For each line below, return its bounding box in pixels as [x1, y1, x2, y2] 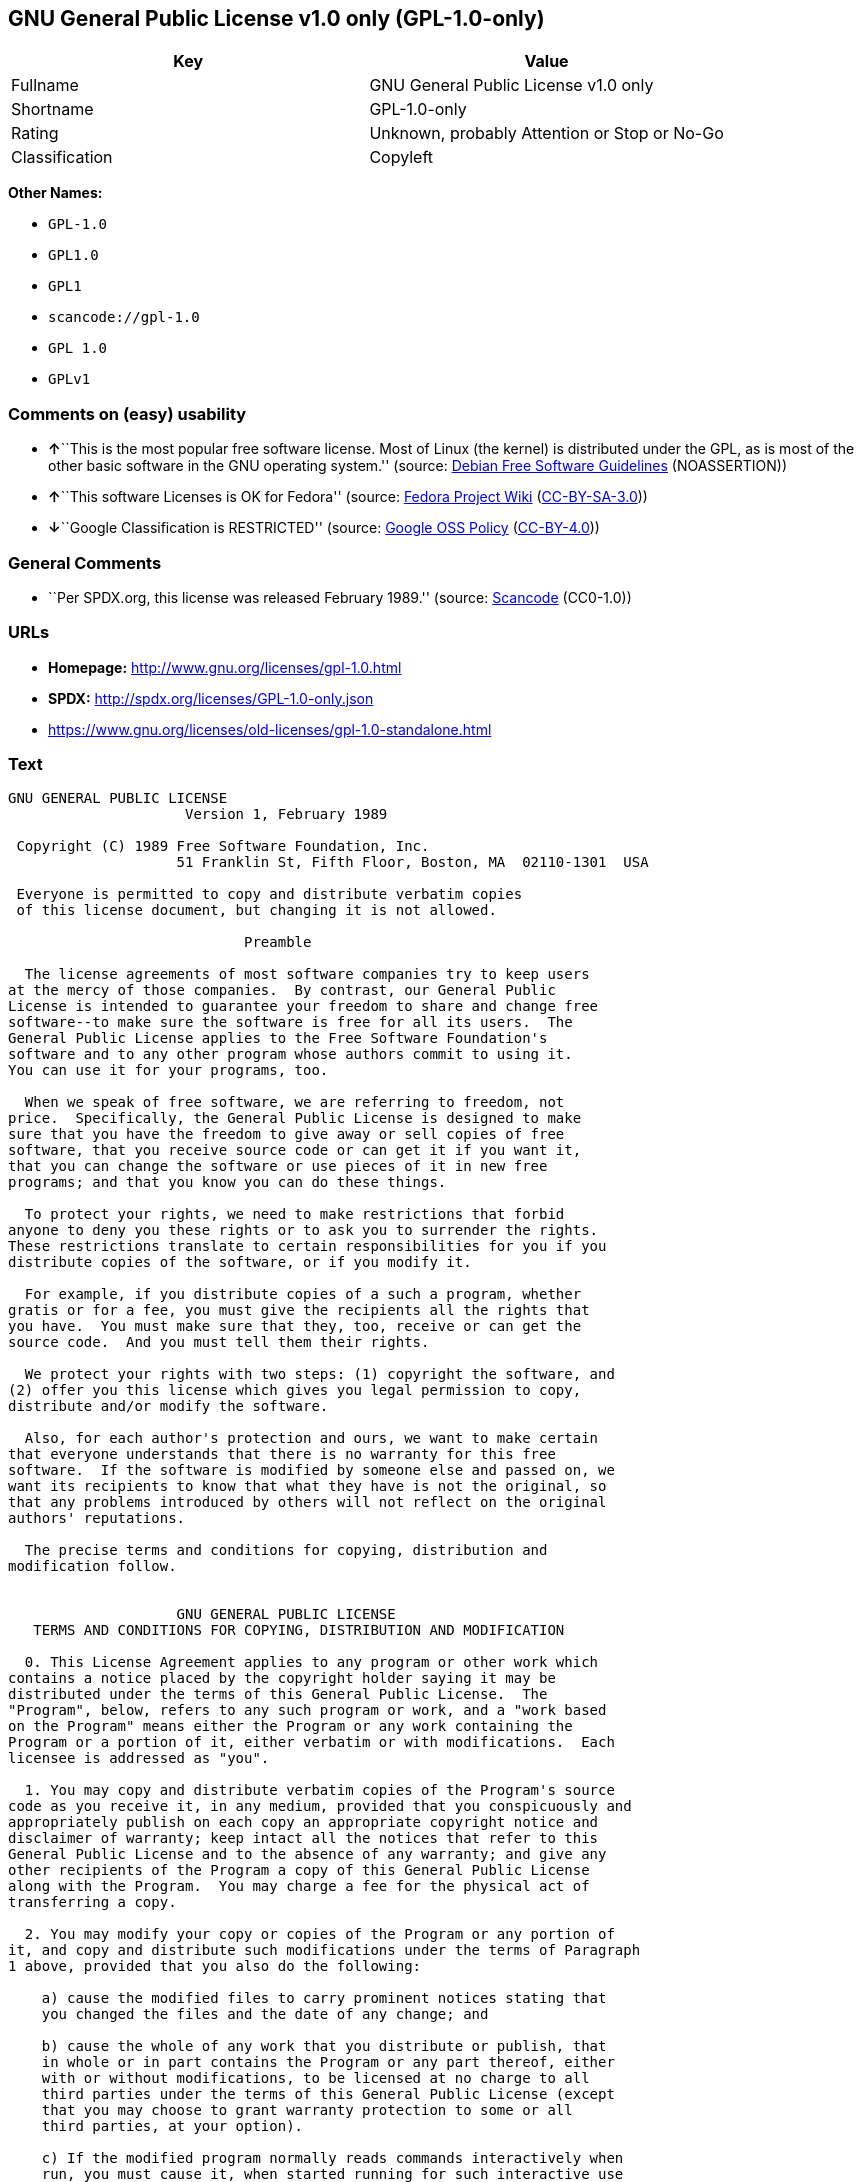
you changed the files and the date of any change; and [41, 2006, 489, 2023]
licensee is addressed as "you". [8, 1750, 270, 1767]
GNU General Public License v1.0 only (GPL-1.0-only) [8, 6, 545, 31]
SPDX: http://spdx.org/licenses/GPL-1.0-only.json [48, 689, 374, 707]
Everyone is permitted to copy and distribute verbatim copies [16, 886, 523, 903]
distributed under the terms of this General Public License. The [8, 1686, 548, 1703]
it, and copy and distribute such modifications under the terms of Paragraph [8, 1942, 641, 1959]
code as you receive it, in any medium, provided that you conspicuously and [8, 1798, 632, 1815]
